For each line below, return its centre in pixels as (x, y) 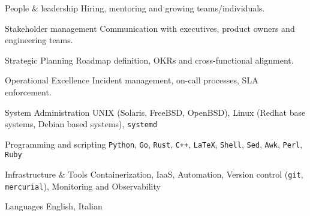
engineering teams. (39, 40)
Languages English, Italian (54, 206)
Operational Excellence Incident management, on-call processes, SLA (132, 80)
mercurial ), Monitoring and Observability (83, 186)
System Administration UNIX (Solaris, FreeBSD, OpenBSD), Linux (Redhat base (155, 112)
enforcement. (28, 91)
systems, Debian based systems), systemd (81, 124)
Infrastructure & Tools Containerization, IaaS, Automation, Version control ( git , (154, 174)
